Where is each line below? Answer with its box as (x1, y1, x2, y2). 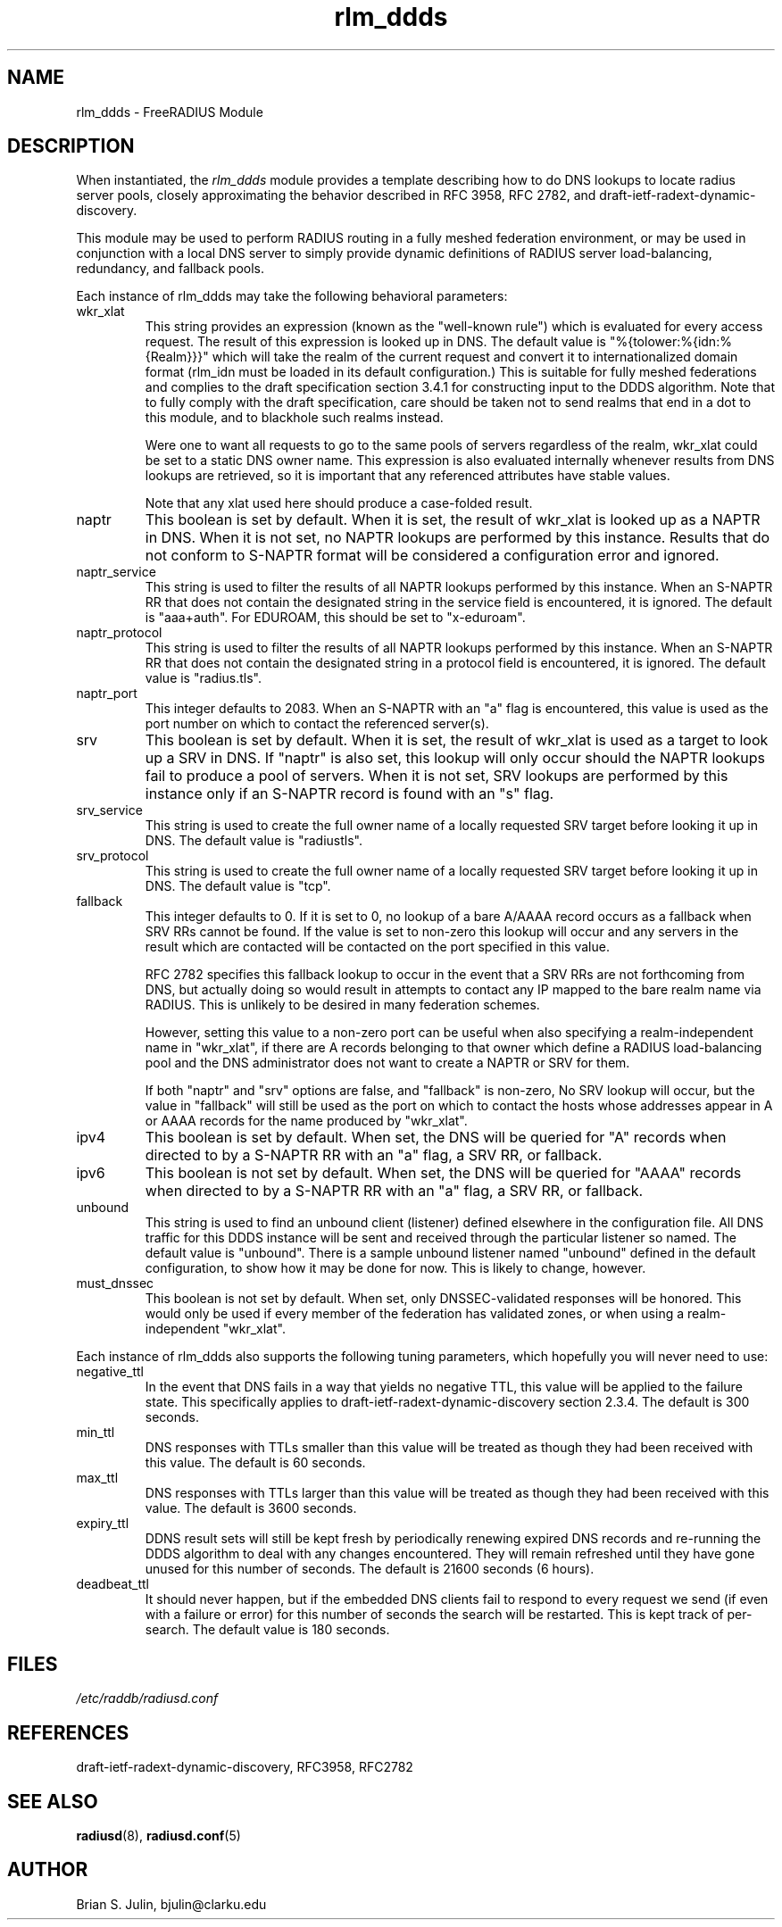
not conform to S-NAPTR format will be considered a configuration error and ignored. (145, 546, 720, 565)
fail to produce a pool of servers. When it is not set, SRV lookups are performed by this (145, 767, 728, 785)
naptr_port (76, 685, 137, 702)
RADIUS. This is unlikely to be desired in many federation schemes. (145, 997, 540, 1013)
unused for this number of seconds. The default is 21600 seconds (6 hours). (145, 1561, 595, 1577)
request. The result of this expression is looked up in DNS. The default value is (145, 334, 606, 350)
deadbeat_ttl (76, 1576, 149, 1592)
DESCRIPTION (7, 135, 135, 158)
